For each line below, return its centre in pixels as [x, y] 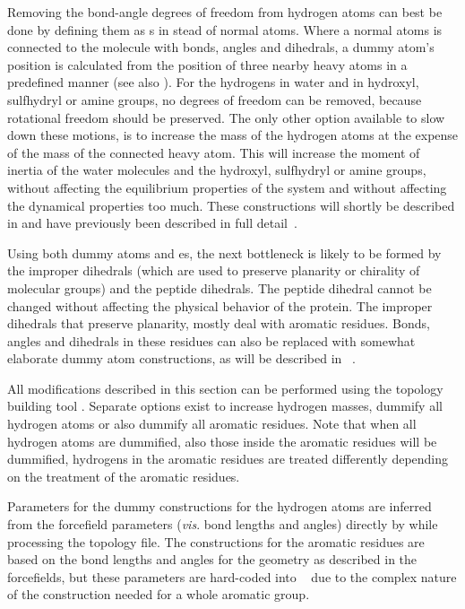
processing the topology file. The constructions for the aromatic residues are [216, 541]
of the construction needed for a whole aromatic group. [159, 594]
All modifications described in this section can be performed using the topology [225, 388]
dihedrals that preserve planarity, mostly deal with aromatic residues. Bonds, [219, 323]
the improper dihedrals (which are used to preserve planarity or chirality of [214, 270]
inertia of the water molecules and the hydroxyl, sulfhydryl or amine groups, [217, 170]
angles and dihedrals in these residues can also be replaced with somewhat [211, 340]
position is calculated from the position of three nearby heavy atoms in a [207, 64]
